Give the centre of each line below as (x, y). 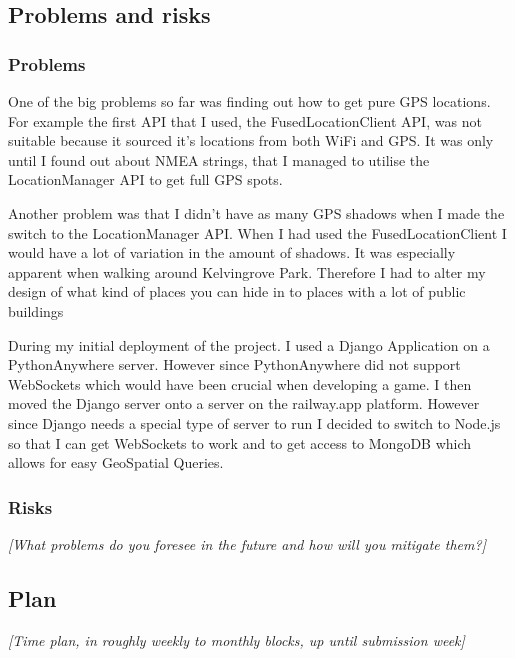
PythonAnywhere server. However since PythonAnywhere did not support (234, 364)
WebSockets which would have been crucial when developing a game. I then (240, 383)
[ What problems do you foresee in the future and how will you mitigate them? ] (247, 543)
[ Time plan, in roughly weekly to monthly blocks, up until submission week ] (236, 639)
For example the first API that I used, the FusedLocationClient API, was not (245, 120)
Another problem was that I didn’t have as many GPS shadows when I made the (256, 212)
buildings (36, 310)
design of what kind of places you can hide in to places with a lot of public (237, 291)
